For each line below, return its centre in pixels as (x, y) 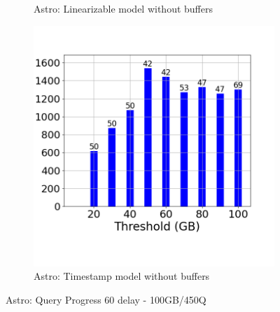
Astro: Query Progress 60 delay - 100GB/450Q (106, 299)
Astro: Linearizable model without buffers (123, 8)
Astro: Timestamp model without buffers (122, 276)
